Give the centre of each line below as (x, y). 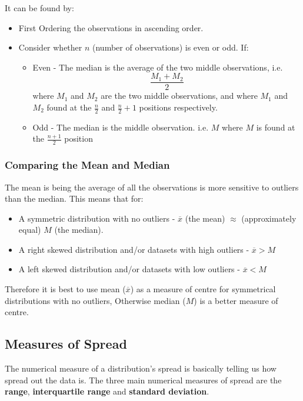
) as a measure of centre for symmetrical (203, 289)
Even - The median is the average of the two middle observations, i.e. (158, 67)
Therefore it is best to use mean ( (65, 289)
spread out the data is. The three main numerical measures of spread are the (143, 380)
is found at (276, 127)
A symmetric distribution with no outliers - (97, 218)
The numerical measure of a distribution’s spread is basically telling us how (141, 368)
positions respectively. (178, 107)
